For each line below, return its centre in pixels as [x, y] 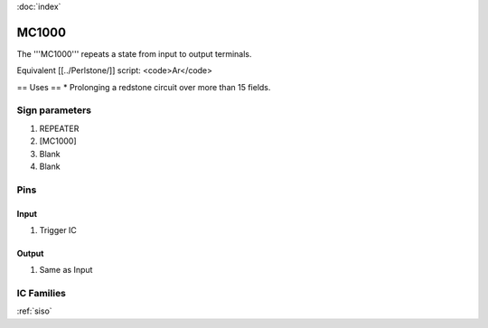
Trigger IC [58, 230]
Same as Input [66, 270]
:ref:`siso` [35, 311]
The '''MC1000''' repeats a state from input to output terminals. [134, 53]
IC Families [42, 294]
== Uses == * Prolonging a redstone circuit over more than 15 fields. [144, 87]
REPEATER [59, 128]
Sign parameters [54, 110]
